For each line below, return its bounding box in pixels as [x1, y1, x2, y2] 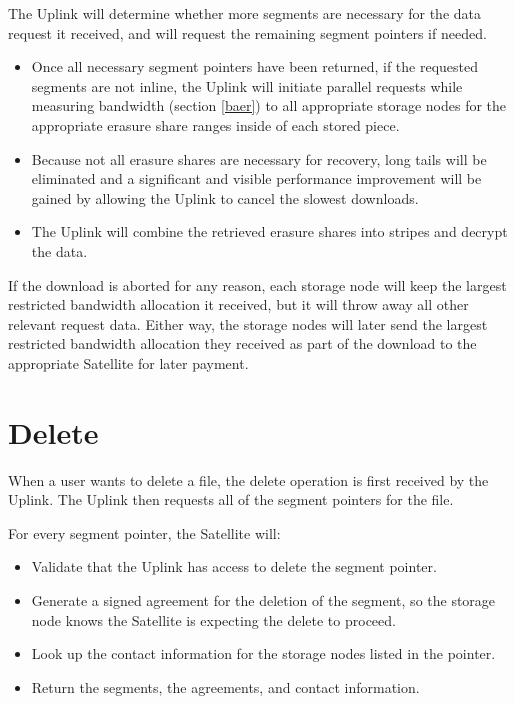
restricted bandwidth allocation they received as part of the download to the [8, 333, 477, 354]
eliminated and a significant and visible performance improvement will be [31, 168, 482, 189]
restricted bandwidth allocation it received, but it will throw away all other [8, 294, 469, 315]
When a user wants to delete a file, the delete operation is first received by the [8, 469, 489, 490]
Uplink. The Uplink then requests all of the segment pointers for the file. [8, 489, 454, 510]
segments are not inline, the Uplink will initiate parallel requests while [31, 75, 463, 96]
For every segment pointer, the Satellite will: [8, 522, 281, 543]
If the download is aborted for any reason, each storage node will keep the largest [8, 274, 507, 295]
